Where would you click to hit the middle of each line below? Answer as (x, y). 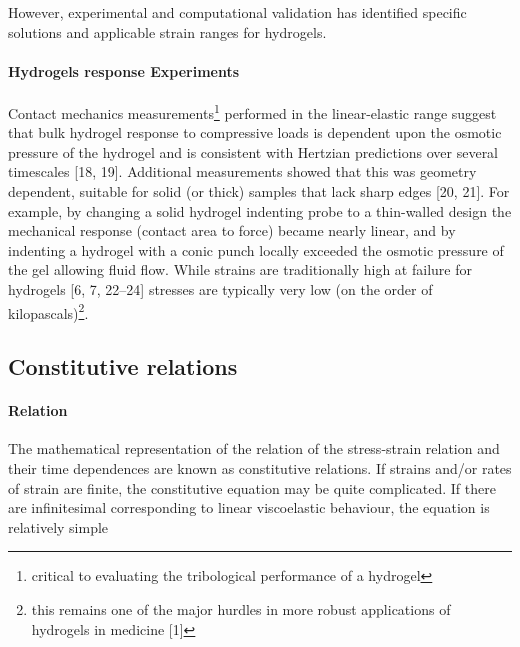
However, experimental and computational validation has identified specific (237, 12)
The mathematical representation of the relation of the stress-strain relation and (254, 448)
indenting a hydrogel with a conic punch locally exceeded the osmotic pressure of (256, 249)
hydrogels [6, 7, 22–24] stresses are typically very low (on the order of (220, 288)
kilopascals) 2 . (48, 311)
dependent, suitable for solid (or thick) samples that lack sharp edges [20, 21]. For (259, 191)
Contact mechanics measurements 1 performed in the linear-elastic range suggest (252, 111)
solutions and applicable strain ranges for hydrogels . (167, 31)
